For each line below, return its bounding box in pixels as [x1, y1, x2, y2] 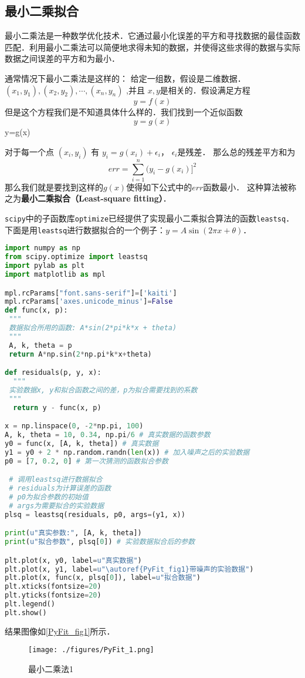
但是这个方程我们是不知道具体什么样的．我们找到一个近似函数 [5, 105, 243, 118]
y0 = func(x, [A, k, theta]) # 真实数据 [5, 439, 159, 448]
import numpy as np [5, 244, 80, 253]
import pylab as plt [5, 261, 85, 270]
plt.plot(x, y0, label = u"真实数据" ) [5, 556, 142, 565]
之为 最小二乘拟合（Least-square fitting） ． [5, 192, 171, 204]
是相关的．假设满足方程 [160, 83, 250, 96]
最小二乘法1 [28, 663, 73, 675]
